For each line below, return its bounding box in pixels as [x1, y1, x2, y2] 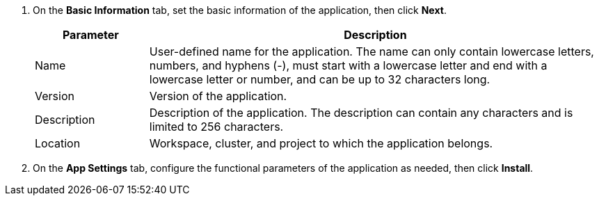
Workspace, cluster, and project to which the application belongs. [149, 136, 493, 150]
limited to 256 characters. [149, 120, 284, 134]
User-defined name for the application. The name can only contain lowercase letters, [149, 45, 594, 58]
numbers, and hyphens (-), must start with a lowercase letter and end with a [149, 58, 548, 72]
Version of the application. [149, 89, 287, 103]
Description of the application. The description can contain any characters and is [149, 106, 573, 120]
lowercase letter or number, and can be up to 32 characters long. [149, 72, 490, 86]
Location [35, 136, 81, 150]
